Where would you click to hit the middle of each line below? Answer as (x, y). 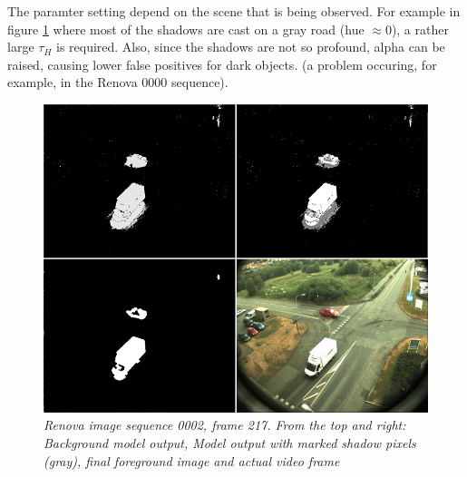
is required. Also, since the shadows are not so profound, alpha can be (250, 47)
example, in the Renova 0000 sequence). (118, 82)
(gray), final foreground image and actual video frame (192, 460)
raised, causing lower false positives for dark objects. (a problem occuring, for (222, 64)
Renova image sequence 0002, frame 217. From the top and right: (225, 425)
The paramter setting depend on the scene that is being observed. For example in (234, 11)
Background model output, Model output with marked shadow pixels (230, 443)
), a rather (420, 29)
